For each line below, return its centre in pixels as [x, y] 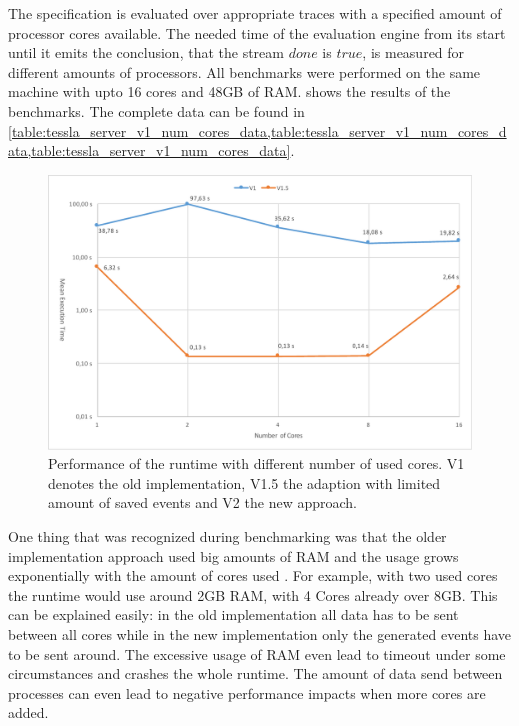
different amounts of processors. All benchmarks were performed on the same [244, 71]
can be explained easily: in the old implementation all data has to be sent [233, 614]
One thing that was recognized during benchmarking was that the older [227, 536]
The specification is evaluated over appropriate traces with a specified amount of [255, 13]
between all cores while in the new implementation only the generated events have [260, 634]
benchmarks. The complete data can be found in [156, 110]
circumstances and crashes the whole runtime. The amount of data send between [255, 673]
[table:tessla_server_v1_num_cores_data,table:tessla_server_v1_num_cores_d [257, 130]
